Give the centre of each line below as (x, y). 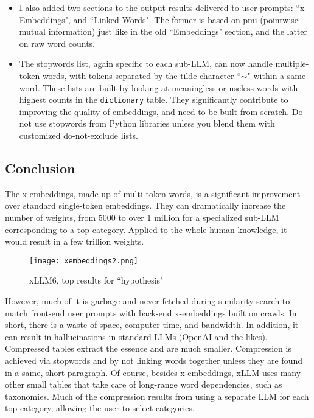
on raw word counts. (57, 43)
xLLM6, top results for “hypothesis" (96, 280)
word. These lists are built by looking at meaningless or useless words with (159, 87)
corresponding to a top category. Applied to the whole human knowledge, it (146, 229)
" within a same (277, 75)
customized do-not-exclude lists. (78, 135)
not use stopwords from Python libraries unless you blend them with (147, 123)
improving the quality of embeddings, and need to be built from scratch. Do (161, 111)
